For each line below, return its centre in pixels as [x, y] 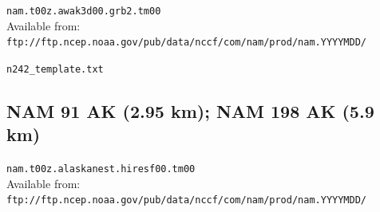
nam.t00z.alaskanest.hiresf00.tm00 [101, 169]
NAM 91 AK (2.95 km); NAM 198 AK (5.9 [190, 110]
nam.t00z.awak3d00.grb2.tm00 [84, 11]
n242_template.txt [55, 69]
